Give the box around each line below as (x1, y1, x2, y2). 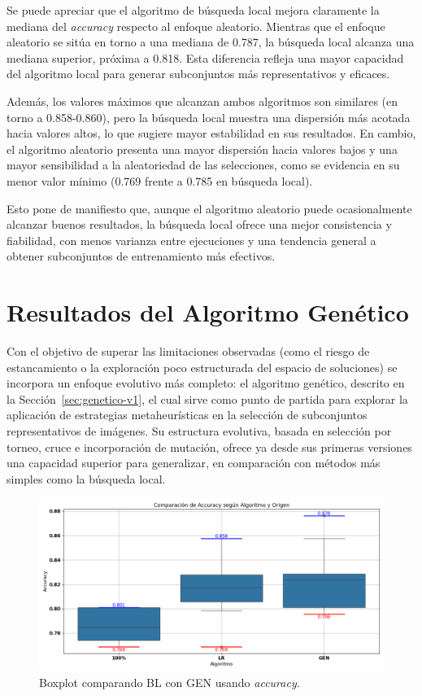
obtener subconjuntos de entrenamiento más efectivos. (7, 247, 276, 265)
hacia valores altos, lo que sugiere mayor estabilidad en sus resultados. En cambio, (7, 125, 416, 142)
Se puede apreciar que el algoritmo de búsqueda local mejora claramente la (7, 2, 380, 18)
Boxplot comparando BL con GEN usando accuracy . (39, 673, 300, 690)
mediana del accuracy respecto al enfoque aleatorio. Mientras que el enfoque (7, 17, 385, 34)
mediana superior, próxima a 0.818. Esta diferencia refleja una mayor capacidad (7, 49, 404, 66)
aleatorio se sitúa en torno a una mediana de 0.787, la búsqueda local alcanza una (7, 33, 415, 50)
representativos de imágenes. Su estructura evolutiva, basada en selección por (7, 422, 392, 439)
